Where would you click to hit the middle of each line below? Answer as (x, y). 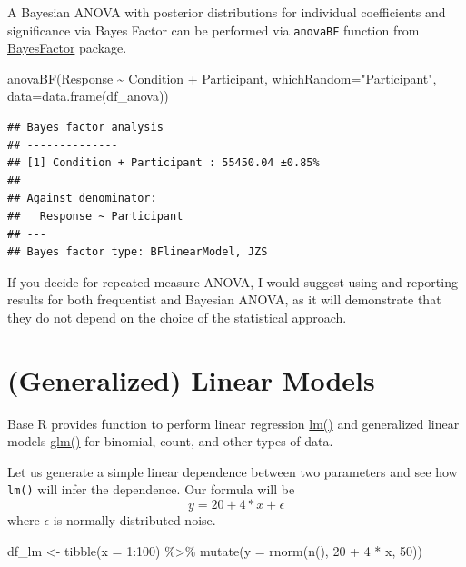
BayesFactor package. (67, 48)
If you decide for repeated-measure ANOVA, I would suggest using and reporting (233, 281)
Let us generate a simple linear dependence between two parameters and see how (233, 471)
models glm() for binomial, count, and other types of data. (170, 441)
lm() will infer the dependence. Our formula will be (151, 489)
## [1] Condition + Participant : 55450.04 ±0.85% (164, 163)
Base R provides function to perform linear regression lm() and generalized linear (233, 423)
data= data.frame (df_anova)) (88, 96)
